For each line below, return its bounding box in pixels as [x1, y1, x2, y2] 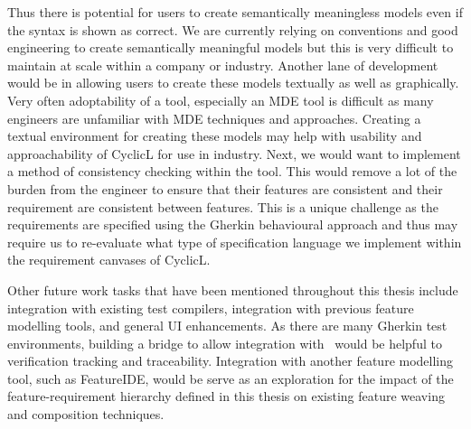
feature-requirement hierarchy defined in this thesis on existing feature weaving [7, 387, 445, 406]
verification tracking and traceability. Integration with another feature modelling [7, 351, 454, 370]
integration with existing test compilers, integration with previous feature [7, 298, 414, 317]
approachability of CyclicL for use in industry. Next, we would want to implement [7, 144, 461, 163]
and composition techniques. [7, 405, 165, 424]
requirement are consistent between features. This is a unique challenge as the [7, 197, 438, 216]
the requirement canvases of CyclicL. [7, 250, 211, 269]
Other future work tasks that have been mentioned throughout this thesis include [7, 280, 458, 299]
